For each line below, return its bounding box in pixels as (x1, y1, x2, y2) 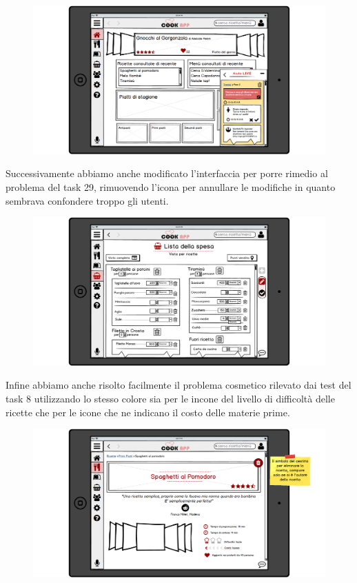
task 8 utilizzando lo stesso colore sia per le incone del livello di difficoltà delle (6, 391, 335, 405)
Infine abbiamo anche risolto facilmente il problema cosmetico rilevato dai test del (6, 378, 351, 392)
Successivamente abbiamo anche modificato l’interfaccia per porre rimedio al (6, 166, 328, 181)
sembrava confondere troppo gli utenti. (6, 193, 169, 207)
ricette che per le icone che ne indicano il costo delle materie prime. (6, 405, 290, 419)
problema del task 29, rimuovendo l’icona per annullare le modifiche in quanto (6, 179, 336, 194)
